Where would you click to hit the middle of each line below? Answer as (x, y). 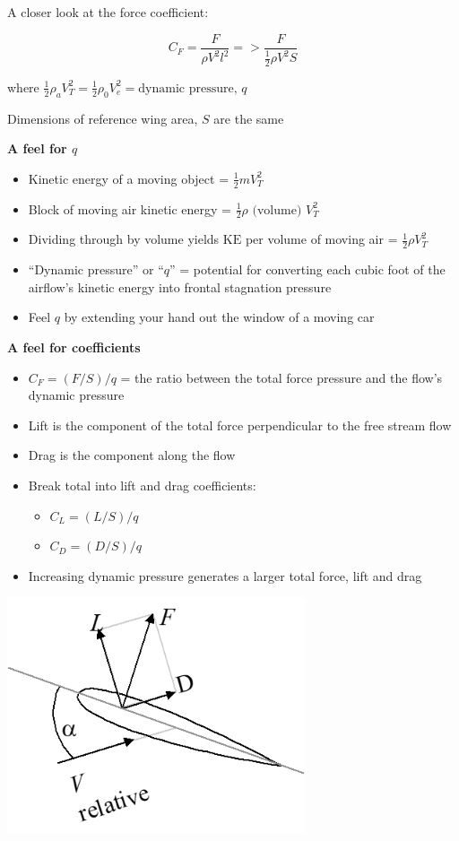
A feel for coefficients (74, 347)
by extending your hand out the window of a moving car (219, 317)
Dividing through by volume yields (124, 239)
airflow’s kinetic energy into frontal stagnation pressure (180, 286)
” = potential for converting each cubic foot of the (307, 269)
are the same (249, 118)
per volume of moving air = (321, 239)
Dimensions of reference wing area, (103, 118)
